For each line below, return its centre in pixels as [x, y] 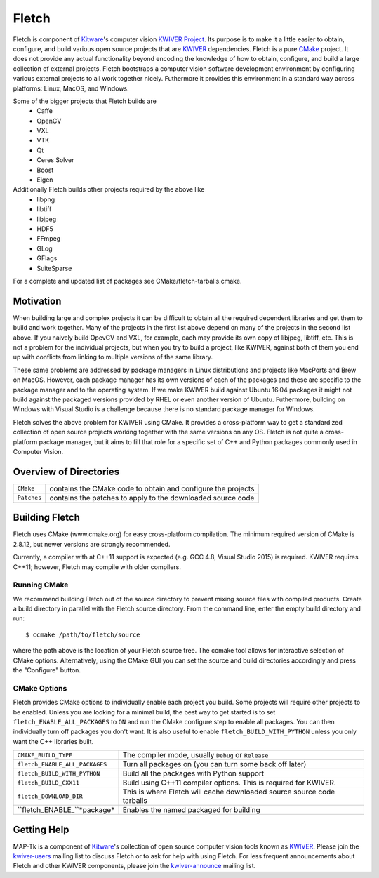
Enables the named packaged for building [192, 810]
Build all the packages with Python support [193, 773]
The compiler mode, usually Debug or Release [195, 755]
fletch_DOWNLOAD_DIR [50, 796]
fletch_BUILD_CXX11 [48, 783]
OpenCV [49, 121]
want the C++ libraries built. [53, 741]
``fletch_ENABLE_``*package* [66, 810]
